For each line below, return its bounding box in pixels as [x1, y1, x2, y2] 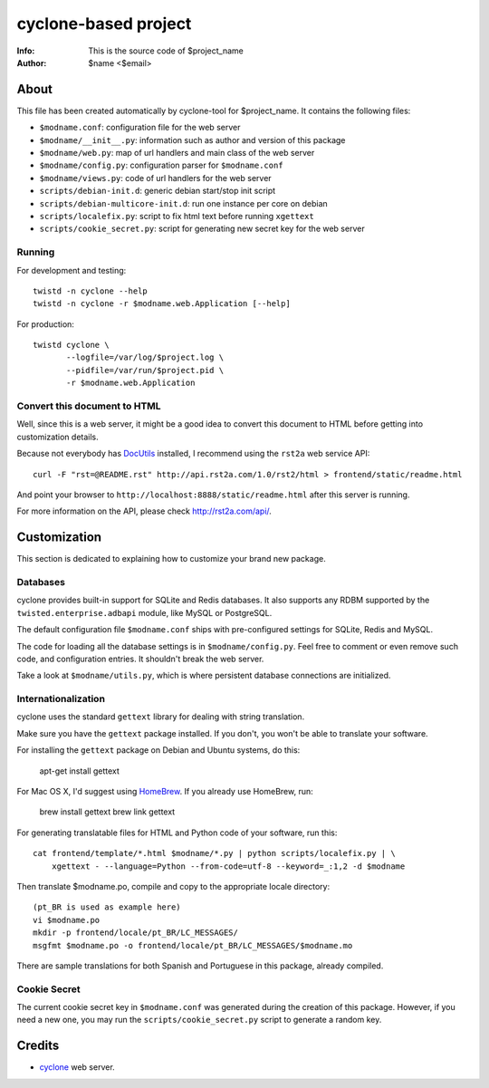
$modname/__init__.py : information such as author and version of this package [39, 134, 346, 145]
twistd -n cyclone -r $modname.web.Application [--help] [33, 299, 292, 309]
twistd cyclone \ [33, 340, 110, 351]
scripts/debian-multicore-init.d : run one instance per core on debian [39, 197, 328, 208]
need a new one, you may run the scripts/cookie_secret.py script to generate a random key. [16, 1015, 382, 1025]
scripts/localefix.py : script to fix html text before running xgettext [39, 210, 314, 221]
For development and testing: [16, 265, 127, 275]
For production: [16, 318, 74, 330]
